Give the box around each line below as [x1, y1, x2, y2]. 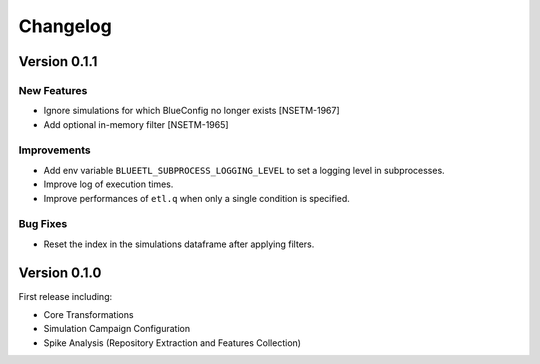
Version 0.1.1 [18, 53, 98, 70]
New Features [18, 83, 88, 97]
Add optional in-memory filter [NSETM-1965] [43, 118, 229, 130]
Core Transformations [43, 309, 134, 321]
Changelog [18, 15, 112, 37]
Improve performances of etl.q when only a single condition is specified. [43, 192, 350, 204]
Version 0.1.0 [18, 264, 102, 281]
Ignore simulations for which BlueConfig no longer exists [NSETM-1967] [43, 105, 340, 117]
